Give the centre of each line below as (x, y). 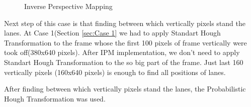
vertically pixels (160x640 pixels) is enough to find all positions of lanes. (115, 72)
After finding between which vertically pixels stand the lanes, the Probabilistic (125, 89)
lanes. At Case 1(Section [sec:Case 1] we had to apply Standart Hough (112, 33)
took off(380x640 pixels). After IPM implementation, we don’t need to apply (122, 52)
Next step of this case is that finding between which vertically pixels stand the (125, 23)
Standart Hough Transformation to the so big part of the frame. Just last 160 (124, 62)
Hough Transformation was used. (55, 98)
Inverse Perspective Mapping (68, 6)
